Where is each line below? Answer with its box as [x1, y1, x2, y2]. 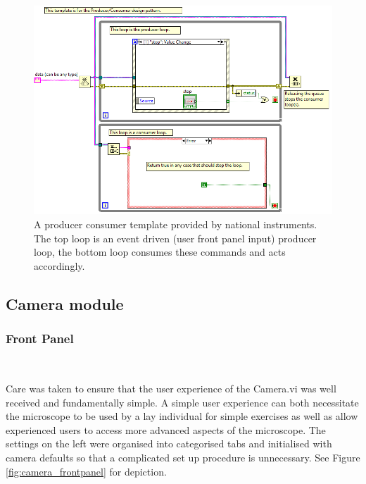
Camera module [6, 292, 124, 314]
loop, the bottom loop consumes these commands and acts [34, 244, 286, 259]
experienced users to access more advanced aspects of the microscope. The [6, 422, 326, 437]
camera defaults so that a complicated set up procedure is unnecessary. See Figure [6, 449, 360, 464]
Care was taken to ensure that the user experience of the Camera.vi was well [6, 380, 336, 395]
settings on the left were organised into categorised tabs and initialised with [6, 436, 332, 451]
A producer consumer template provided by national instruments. [34, 217, 317, 232]
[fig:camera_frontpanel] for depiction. [6, 464, 167, 478]
